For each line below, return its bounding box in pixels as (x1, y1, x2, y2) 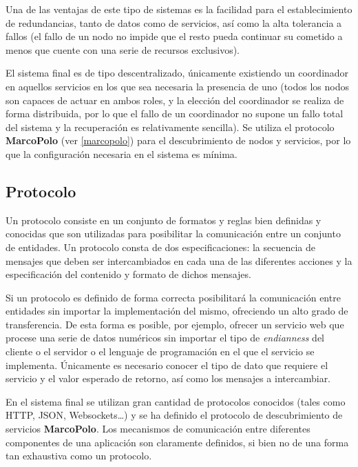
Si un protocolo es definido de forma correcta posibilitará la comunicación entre (6, 290, 341, 304)
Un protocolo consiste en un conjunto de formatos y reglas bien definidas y (6, 212, 322, 227)
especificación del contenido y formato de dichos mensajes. (6, 267, 251, 281)
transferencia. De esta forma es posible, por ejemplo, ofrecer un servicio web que (6, 317, 344, 331)
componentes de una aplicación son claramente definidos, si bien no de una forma (6, 435, 349, 449)
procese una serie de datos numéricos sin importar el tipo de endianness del (6, 330, 324, 345)
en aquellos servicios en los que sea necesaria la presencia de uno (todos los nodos (6, 79, 349, 93)
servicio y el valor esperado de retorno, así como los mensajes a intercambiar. (6, 371, 331, 386)
